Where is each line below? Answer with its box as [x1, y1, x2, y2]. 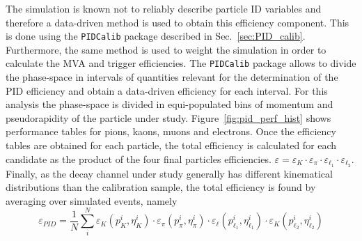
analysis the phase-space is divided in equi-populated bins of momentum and [6, 97, 333, 111]
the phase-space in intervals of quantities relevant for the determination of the [6, 70, 338, 84]
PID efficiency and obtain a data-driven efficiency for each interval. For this [6, 83, 328, 98]
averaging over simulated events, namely [6, 193, 178, 208]
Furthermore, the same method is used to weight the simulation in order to [6, 42, 326, 56]
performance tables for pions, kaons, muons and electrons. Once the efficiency [6, 124, 336, 139]
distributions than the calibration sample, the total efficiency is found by [6, 180, 316, 194]
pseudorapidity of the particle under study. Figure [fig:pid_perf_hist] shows [6, 110, 331, 125]
